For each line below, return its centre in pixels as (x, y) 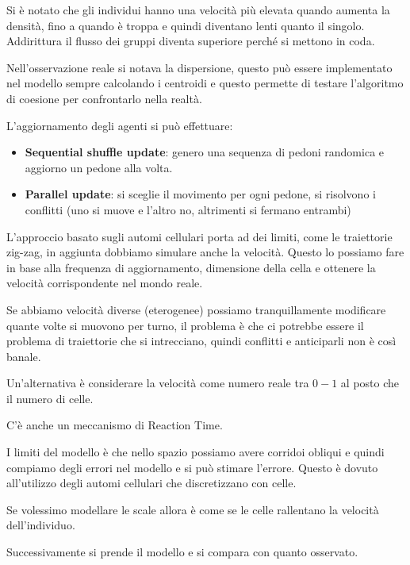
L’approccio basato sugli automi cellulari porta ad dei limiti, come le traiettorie (199, 236)
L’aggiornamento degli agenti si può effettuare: (120, 125)
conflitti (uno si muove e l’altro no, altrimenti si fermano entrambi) (188, 209)
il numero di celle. (50, 398)
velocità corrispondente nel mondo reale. (105, 283)
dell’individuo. (41, 525)
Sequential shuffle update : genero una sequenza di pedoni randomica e (205, 152)
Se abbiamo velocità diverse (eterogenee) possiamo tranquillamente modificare (196, 309)
